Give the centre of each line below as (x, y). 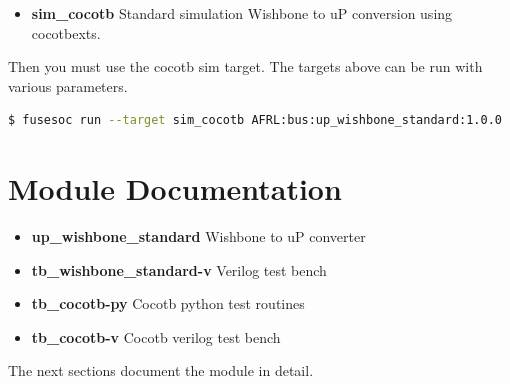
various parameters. (68, 85)
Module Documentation (175, 188)
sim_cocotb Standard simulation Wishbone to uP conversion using (242, 13)
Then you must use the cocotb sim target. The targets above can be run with (245, 66)
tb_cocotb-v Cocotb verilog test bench (156, 336)
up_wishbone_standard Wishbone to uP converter (198, 236)
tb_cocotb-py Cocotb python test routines (168, 303)
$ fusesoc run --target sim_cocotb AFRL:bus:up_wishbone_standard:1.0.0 (255, 120)
